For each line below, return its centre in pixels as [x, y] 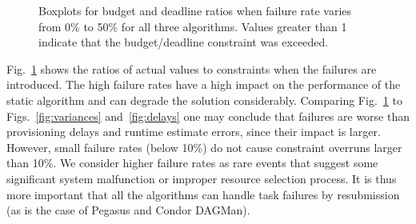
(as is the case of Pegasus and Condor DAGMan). [128, 210]
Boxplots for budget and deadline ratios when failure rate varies [195, 10]
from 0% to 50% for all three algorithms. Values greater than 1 [193, 26]
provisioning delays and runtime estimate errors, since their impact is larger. [194, 132]
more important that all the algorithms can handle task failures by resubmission [203, 194]
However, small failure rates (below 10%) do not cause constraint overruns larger [204, 147]
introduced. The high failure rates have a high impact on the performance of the [204, 84]
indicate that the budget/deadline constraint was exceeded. [184, 42]
